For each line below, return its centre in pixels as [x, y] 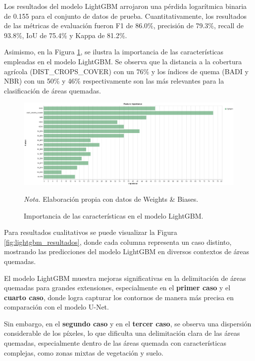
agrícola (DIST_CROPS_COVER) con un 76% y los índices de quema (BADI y [126, 71]
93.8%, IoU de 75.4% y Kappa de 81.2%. [66, 35]
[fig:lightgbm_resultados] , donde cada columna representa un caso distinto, [118, 242]
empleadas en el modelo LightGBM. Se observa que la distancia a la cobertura [123, 61]
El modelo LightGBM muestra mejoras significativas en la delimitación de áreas [125, 278]
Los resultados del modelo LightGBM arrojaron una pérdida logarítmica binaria [126, 6]
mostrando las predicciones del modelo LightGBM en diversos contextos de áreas [127, 251]
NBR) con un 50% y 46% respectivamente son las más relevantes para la [114, 81]
